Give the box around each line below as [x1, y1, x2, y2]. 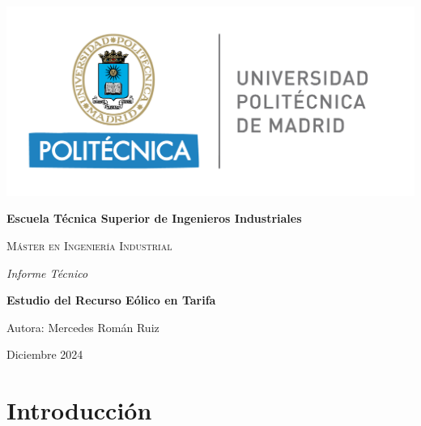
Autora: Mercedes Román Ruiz [6, 318, 159, 335]
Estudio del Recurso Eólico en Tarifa [6, 292, 216, 309]
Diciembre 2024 [6, 346, 83, 363]
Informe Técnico [6, 264, 88, 281]
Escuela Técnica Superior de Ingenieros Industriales [6, 210, 302, 227]
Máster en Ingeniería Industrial [6, 236, 172, 253]
